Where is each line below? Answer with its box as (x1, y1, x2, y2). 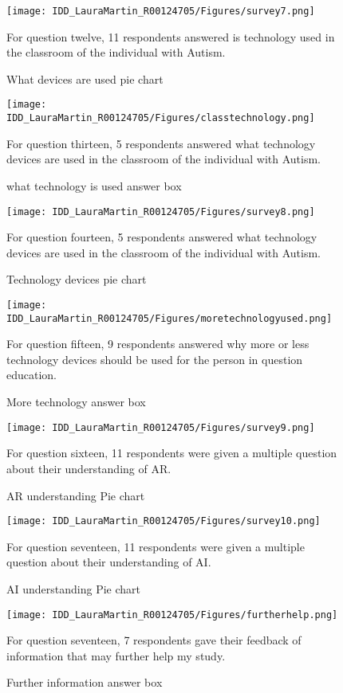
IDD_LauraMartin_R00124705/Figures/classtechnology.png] (6, 112, 315, 124)
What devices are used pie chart (6, 70, 164, 87)
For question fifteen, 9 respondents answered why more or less (6, 335, 309, 352)
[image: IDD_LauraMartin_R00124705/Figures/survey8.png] (6, 206, 315, 217)
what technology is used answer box (6, 177, 182, 194)
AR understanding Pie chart (6, 487, 145, 503)
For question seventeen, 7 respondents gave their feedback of (6, 632, 302, 648)
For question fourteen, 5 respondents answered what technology (6, 229, 317, 245)
